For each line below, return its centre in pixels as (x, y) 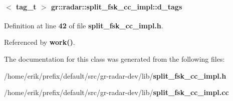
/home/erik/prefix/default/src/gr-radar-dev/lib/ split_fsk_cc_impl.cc (116, 92)
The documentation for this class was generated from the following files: (114, 58)
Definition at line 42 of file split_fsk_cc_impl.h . (84, 25)
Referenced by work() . (40, 42)
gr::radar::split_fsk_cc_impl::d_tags (116, 6)
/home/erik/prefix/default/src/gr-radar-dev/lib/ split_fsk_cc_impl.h (115, 75)
